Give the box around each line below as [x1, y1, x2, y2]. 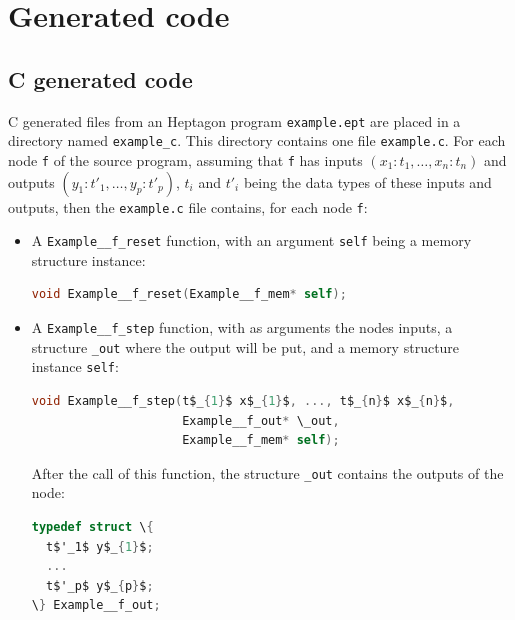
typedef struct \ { [31, 520, 154, 535]
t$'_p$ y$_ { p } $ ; [46, 578, 154, 593]
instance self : [31, 356, 119, 377]
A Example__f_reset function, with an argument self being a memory [31, 230, 472, 251]
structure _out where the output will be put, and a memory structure [31, 336, 460, 357]
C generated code [8, 63, 193, 94]
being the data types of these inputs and [243, 171, 492, 192]
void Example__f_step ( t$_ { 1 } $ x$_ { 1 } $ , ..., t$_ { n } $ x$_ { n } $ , [31, 394, 455, 409]
